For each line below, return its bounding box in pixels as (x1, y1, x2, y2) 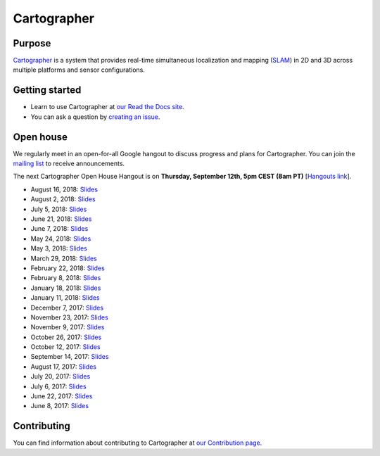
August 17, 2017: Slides (30, 362, 96, 371)
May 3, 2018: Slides (30, 244, 87, 253)
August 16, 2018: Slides (30, 185, 99, 194)
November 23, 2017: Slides (30, 313, 108, 322)
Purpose (13, 37, 51, 49)
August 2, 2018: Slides (30, 195, 96, 203)
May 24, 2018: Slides (30, 234, 91, 243)
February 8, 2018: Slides (30, 274, 101, 282)
